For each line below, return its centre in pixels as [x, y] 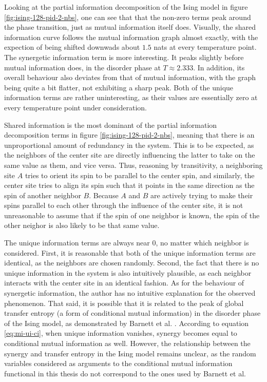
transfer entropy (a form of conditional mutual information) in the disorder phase [132, 313]
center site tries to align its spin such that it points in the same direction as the [129, 185]
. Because [104, 195]
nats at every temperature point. [205, 47]
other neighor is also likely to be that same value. [82, 225]
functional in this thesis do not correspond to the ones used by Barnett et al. [125, 373]
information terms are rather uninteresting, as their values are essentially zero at [131, 97]
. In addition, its [219, 67]
